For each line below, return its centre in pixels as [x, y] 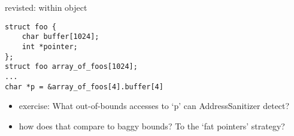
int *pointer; [50, 46]
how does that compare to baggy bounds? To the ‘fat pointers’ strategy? [152, 126]
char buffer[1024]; [60, 37]
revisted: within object [46, 7]
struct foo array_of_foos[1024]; [71, 67]
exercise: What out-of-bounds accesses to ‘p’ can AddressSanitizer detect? [154, 106]
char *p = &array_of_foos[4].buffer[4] [84, 87]
